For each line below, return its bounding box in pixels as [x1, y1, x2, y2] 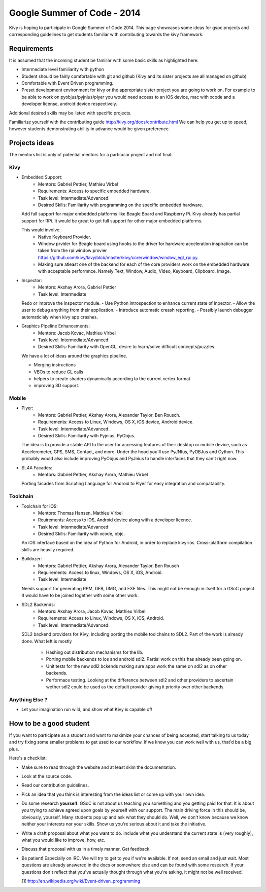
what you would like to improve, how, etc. [21, 837, 105, 843]
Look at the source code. [21, 773, 72, 779]
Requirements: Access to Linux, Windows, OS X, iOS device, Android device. [38, 419, 194, 425]
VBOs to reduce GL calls [33, 369, 84, 375]
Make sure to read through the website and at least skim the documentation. [21, 764, 177, 770]
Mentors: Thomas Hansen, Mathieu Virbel [38, 510, 123, 516]
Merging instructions [33, 362, 76, 368]
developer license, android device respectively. [21, 101, 118, 107]
